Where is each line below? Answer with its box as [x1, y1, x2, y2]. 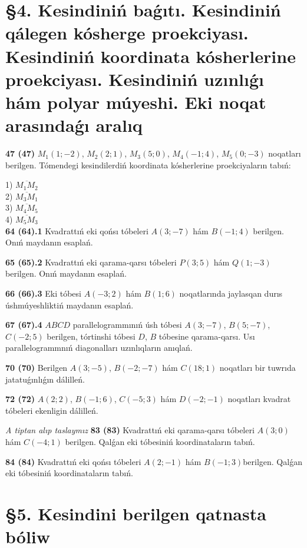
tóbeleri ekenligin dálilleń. [5, 404, 98, 416]
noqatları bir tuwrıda [219, 361, 296, 373]
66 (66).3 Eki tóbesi [5, 287, 81, 299]
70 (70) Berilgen [5, 361, 68, 373]
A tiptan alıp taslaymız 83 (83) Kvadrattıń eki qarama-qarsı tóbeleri [5, 424, 255, 436]
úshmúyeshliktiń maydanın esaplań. [5, 298, 134, 311]
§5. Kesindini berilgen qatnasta [5, 501, 266, 525]
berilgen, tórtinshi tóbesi [47, 330, 136, 342]
